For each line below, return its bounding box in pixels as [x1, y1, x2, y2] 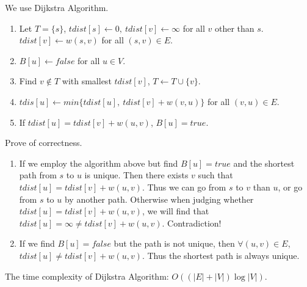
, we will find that [142, 205, 209, 217]
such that [198, 169, 233, 181]
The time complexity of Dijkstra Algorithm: [5, 269, 169, 282]
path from [19, 169, 57, 181]
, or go [278, 180, 303, 193]
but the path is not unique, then [114, 237, 235, 250]
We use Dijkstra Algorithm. [5, 1, 109, 13]
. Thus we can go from [142, 180, 226, 193]
